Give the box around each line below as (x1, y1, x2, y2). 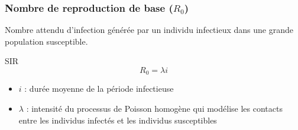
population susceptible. (5, 35, 88, 47)
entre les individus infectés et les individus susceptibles (18, 114, 217, 126)
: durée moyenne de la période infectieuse (24, 82, 174, 95)
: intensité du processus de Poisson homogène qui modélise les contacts (26, 102, 283, 115)
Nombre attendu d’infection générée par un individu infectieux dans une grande (5, 24, 293, 36)
